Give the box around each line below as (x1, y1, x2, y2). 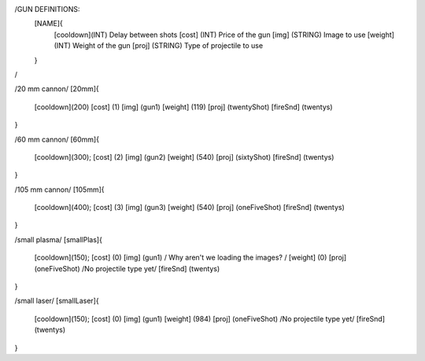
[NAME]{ (34, 19, 63, 28)
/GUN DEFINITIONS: (14, 5, 80, 13)
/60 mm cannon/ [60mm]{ (14, 134, 100, 144)
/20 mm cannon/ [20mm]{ (14, 84, 100, 94)
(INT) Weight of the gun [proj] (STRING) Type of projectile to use (54, 41, 264, 50)
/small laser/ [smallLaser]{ (14, 296, 99, 306)
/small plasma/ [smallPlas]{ (14, 234, 102, 244)
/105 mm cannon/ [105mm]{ (14, 185, 105, 194)
